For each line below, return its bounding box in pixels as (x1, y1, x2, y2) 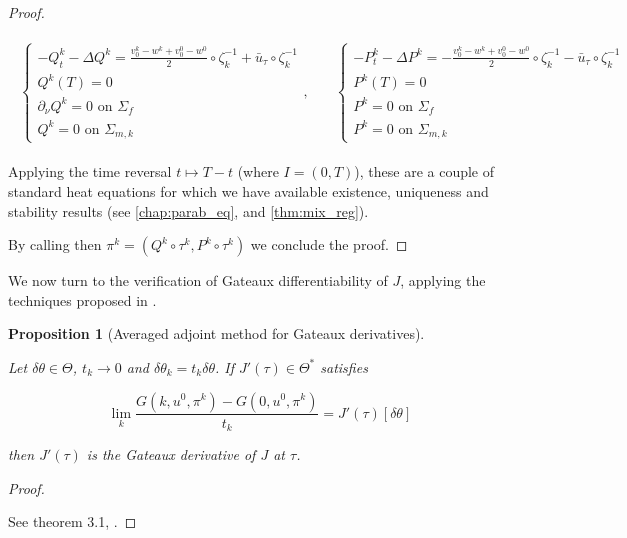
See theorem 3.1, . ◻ (8, 511, 137, 532)
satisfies (320, 356, 368, 377)
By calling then (8, 234, 102, 255)
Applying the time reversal (8, 161, 172, 182)
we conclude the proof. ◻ (250, 234, 408, 255)
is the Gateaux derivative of (86, 444, 256, 464)
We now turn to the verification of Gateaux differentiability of (8, 270, 388, 291)
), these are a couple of (354, 161, 495, 182)
